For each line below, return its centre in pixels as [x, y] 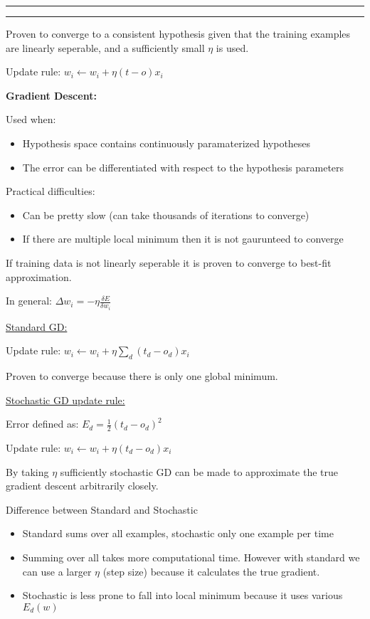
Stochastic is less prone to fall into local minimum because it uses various [183, 595]
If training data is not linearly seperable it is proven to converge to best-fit [169, 262]
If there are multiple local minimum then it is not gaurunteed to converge [183, 239]
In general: [29, 301]
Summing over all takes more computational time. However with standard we [191, 557]
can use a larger [57, 571]
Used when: [31, 119]
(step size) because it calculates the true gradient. [211, 571]
